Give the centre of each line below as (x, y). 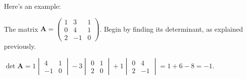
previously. (20, 46)
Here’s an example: (32, 6)
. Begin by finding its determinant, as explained (171, 29)
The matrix (21, 29)
